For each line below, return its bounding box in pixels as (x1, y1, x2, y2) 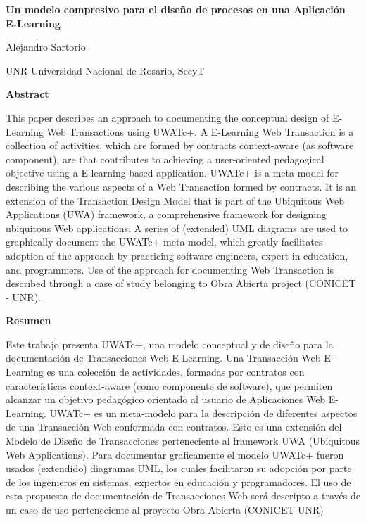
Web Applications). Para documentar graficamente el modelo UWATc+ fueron (6, 447, 344, 461)
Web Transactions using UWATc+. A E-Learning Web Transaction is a (46, 124, 354, 139)
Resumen (6, 313, 51, 328)
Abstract (6, 87, 49, 101)
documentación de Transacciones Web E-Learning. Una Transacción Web (6, 350, 321, 365)
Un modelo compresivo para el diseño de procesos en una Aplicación (6, 2, 346, 16)
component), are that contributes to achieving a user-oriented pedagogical (6, 151, 324, 166)
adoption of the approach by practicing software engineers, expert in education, (6, 248, 348, 262)
